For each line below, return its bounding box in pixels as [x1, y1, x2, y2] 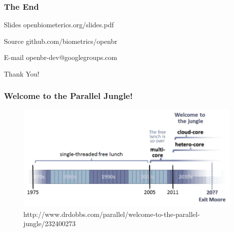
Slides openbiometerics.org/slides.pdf [4, 19, 114, 30]
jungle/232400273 [23, 218, 76, 229]
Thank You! [4, 69, 39, 78]
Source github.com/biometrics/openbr [4, 36, 117, 46]
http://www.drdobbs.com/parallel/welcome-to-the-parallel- [23, 209, 200, 219]
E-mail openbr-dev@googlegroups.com [4, 52, 117, 62]
